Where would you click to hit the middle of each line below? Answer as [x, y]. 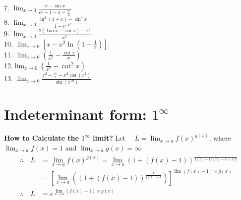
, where [220, 138]
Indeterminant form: [75, 114]
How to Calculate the [41, 138]
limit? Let [109, 138]
